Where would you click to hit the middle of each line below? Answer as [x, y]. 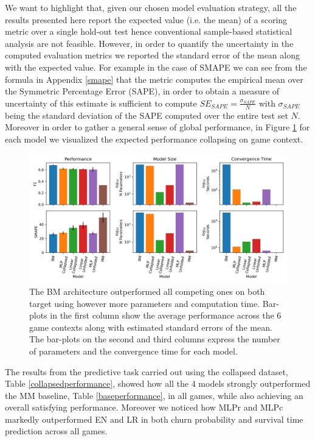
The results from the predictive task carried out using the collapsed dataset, [147, 371]
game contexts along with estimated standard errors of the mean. [151, 327]
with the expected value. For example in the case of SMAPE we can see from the [156, 67]
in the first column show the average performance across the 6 [166, 315]
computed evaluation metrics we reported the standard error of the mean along [152, 55]
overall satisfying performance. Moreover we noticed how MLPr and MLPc [144, 407]
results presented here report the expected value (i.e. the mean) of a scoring [146, 19]
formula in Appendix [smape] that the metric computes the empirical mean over [154, 79]
